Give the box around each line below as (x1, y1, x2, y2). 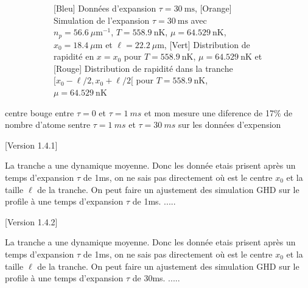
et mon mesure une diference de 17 (144, 106, 274, 119)
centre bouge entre (5, 106, 74, 119)
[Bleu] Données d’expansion (54, 2, 156, 14)
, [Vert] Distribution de (164, 38, 250, 51)
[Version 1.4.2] (5, 215, 58, 228)
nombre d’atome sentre (5, 118, 91, 131)
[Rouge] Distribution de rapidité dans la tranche (54, 61, 233, 74)
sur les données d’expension (178, 118, 281, 131)
